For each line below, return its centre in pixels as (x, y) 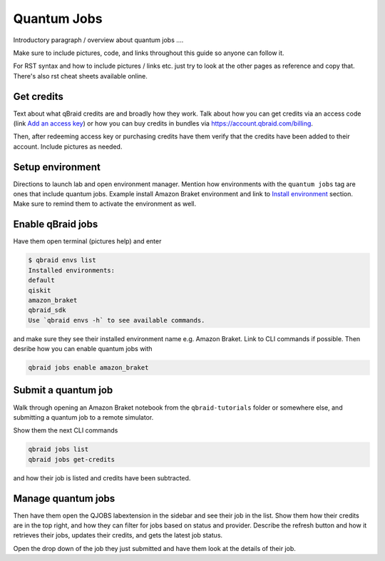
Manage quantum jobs (64, 499)
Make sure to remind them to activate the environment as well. (104, 204)
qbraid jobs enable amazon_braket (88, 368)
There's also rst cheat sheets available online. (80, 76)
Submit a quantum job (63, 390)
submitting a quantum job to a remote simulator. (83, 417)
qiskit (40, 290)
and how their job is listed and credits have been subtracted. (102, 477)
